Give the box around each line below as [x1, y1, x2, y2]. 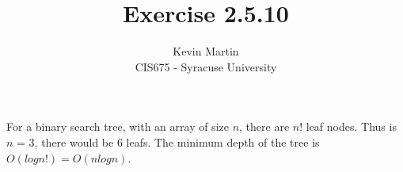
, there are [239, 118, 290, 135]
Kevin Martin [173, 43, 239, 59]
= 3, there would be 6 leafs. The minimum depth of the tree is [17, 133, 320, 150]
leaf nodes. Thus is [306, 118, 397, 135]
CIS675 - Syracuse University [135, 58, 277, 75]
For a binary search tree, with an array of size [6, 118, 229, 135]
